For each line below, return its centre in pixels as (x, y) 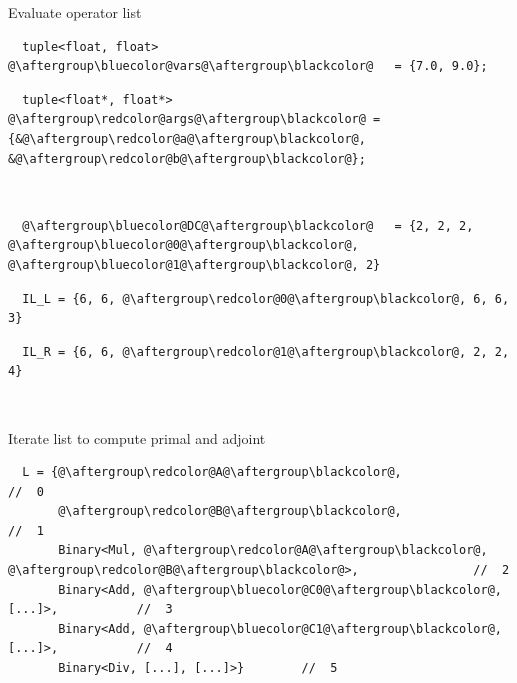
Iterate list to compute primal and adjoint (137, 437)
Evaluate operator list (75, 12)
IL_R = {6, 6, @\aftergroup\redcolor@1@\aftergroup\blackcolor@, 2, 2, (266, 351)
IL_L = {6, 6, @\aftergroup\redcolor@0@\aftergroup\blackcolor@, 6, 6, (266, 298)
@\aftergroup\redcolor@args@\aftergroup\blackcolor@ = (194, 119)
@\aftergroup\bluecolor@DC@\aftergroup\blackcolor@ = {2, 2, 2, (248, 225)
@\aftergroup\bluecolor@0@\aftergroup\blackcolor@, (183, 245)
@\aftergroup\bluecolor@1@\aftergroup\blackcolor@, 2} (194, 264)
